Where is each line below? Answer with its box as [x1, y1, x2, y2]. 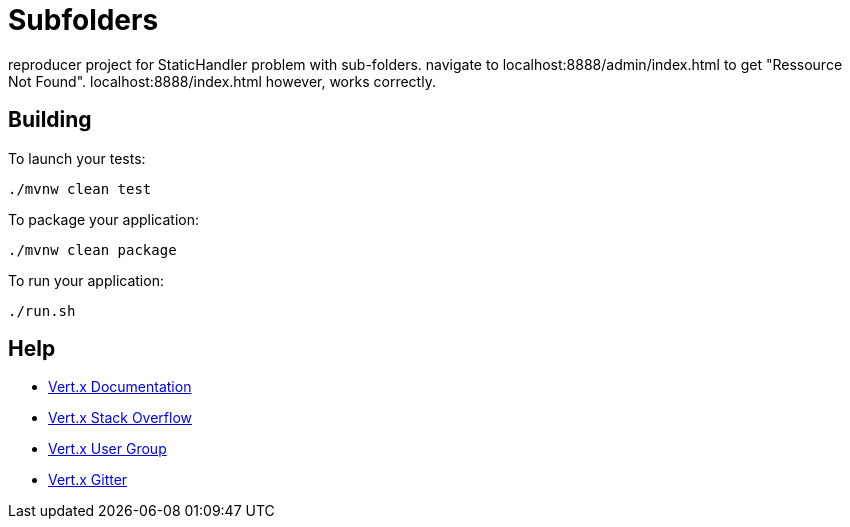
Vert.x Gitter [48, 471, 128, 489]
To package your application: [8, 210, 200, 228]
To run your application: [8, 271, 164, 289]
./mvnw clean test [8, 180, 152, 197]
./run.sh [8, 302, 76, 319]
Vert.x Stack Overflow [48, 409, 193, 427]
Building [8, 107, 92, 133]
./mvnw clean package [8, 241, 177, 258]
